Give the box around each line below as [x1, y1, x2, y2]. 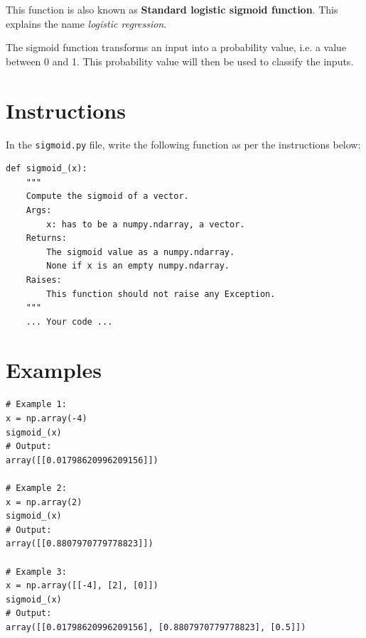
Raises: [26, 274, 62, 285]
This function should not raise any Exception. [46, 288, 276, 299]
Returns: [26, 233, 67, 244]
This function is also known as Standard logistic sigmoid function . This [6, 2, 338, 16]
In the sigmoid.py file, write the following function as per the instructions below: [6, 136, 361, 151]
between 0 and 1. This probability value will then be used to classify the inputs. [6, 53, 354, 68]
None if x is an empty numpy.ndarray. [46, 261, 230, 271]
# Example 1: [6, 399, 67, 410]
